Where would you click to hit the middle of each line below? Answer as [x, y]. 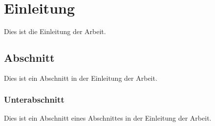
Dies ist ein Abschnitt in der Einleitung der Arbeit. [81, 78]
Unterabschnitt [34, 99]
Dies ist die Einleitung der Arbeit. [55, 31]
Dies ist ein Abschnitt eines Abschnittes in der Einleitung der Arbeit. [108, 117]
